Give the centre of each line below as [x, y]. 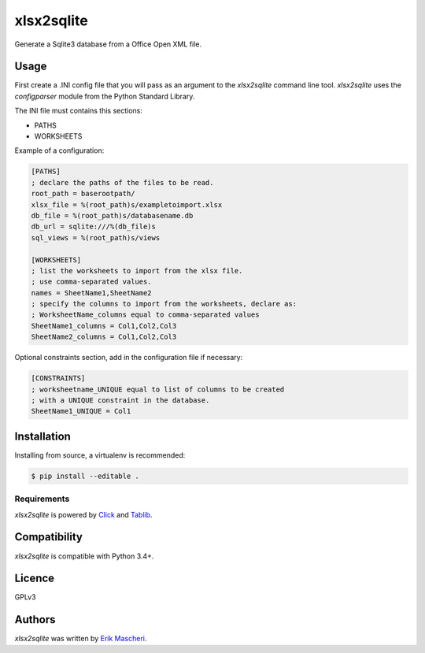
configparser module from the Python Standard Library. [105, 96]
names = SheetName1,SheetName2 [92, 293]
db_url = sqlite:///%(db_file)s [94, 227]
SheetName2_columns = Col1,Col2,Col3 [104, 337]
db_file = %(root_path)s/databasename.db [112, 215]
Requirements [42, 499]
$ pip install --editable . [85, 476]
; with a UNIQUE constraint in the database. [120, 401]
